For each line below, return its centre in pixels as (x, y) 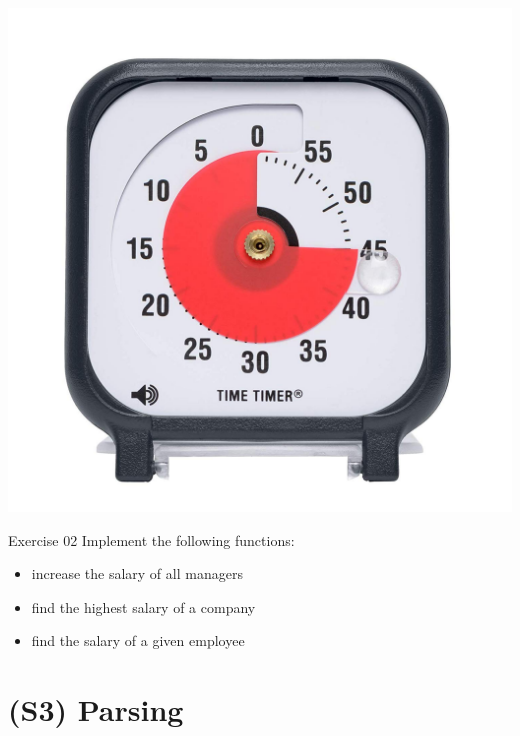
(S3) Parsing (96, 709)
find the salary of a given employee (138, 640)
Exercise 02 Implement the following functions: (151, 539)
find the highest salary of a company (143, 606)
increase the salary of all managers (137, 573)
